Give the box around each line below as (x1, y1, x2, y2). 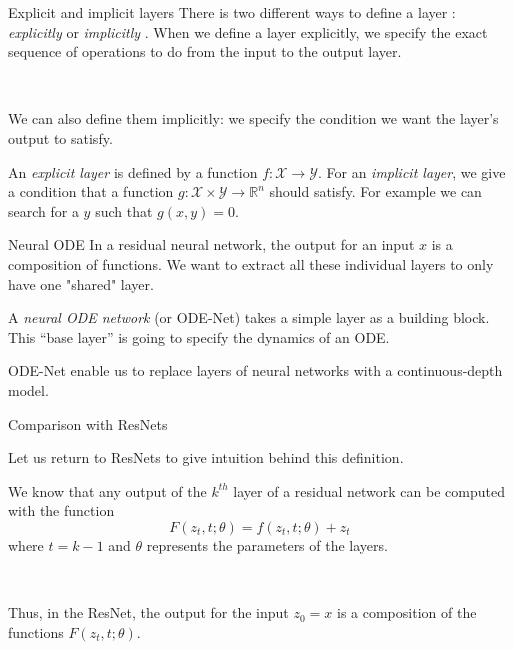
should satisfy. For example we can (269, 181, 482, 202)
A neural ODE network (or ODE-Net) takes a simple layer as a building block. (8, 307, 490, 328)
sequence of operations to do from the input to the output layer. (8, 41, 402, 62)
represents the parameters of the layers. (146, 534, 388, 555)
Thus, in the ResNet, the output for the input (8, 602, 289, 623)
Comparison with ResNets (8, 413, 168, 434)
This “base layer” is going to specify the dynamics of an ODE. (8, 326, 390, 347)
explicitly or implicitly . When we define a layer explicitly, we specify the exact (8, 21, 488, 42)
